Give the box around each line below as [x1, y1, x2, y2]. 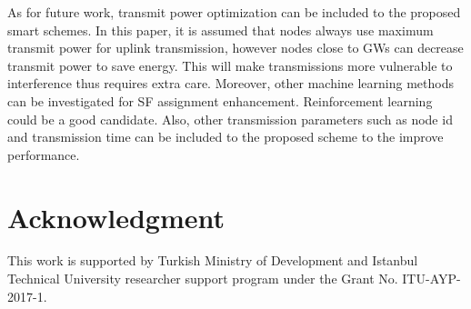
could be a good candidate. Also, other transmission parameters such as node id [7, 109, 453, 128]
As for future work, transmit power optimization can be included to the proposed [7, 3, 461, 21]
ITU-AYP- [402, 269, 461, 288]
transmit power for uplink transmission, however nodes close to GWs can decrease [7, 38, 464, 57]
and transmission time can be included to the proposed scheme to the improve [7, 127, 444, 146]
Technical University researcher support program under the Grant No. [7, 269, 398, 288]
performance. [7, 145, 80, 164]
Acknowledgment [7, 198, 225, 235]
